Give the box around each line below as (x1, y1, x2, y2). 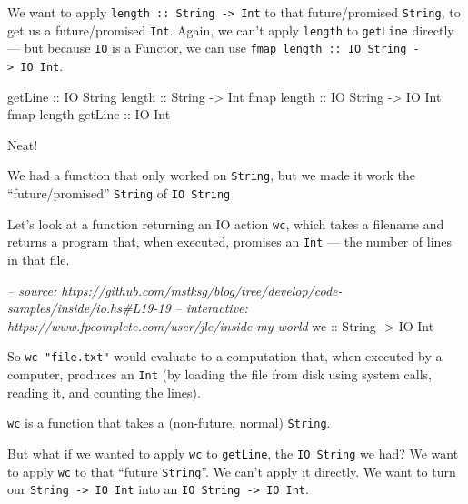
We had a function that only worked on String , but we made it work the (7, 166, 416, 185)
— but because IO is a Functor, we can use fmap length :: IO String (7, 38, 407, 57)
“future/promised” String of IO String (7, 184, 231, 203)
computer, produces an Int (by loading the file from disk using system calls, (7, 365, 432, 384)
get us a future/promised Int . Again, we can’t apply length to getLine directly (7, 20, 454, 39)
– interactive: (174, 298, 248, 318)
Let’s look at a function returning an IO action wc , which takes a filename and (7, 214, 444, 233)
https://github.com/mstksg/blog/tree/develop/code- (61, 280, 343, 299)
